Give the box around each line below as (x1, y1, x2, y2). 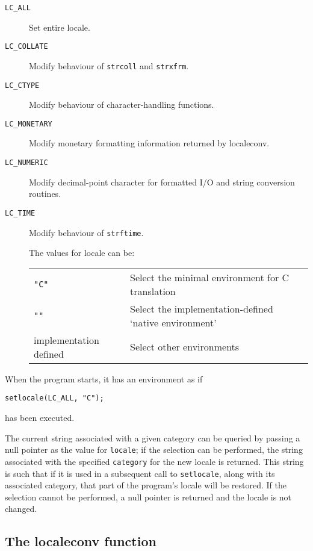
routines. (29, 187, 61, 200)
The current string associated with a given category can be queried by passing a (5, 431, 300, 444)
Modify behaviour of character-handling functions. (29, 98, 214, 111)
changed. (5, 502, 37, 515)
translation (130, 284, 176, 298)
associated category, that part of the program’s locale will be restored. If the (5, 479, 287, 491)
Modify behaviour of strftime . (29, 226, 144, 238)
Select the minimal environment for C (130, 270, 290, 284)
